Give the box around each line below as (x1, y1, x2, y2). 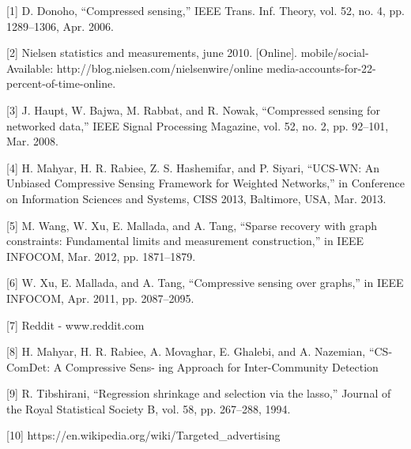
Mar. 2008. (6, 133, 58, 149)
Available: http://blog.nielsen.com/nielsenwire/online (6, 59, 263, 76)
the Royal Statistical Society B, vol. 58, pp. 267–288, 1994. (6, 400, 291, 417)
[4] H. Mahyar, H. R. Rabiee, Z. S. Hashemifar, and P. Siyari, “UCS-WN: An (6, 159, 380, 175)
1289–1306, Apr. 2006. (6, 17, 114, 34)
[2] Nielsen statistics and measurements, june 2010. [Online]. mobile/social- (6, 44, 369, 61)
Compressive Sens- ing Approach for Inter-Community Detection (65, 358, 379, 375)
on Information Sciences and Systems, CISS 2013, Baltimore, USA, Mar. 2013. (6, 190, 386, 206)
